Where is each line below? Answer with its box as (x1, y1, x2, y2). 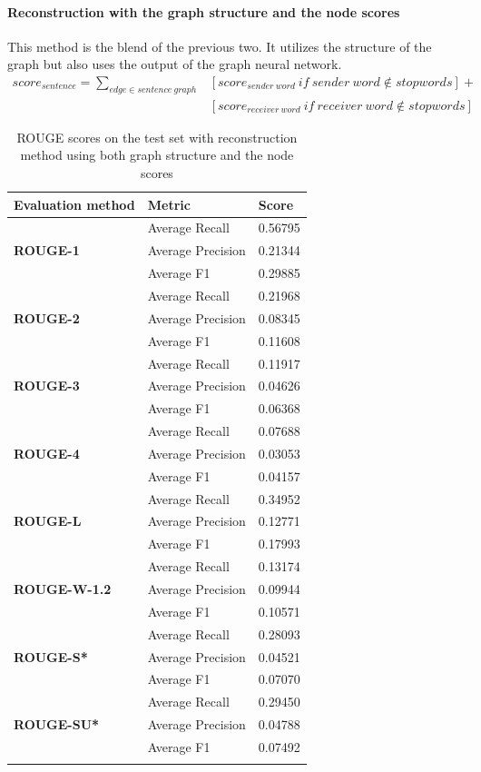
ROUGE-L (14, 511, 82, 530)
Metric (147, 194, 191, 213)
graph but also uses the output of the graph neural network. (7, 54, 342, 74)
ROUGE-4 (14, 443, 80, 462)
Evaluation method (14, 194, 135, 213)
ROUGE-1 (14, 241, 80, 260)
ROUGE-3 (14, 376, 80, 395)
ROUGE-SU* (14, 715, 100, 734)
